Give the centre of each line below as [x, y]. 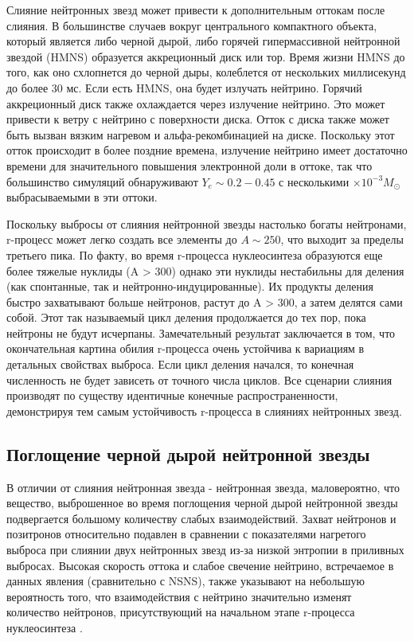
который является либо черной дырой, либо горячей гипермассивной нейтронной [203, 41]
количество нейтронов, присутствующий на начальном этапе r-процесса [181, 612]
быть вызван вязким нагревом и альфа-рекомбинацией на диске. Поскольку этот [201, 134]
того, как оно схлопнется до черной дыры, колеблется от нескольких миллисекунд [206, 72]
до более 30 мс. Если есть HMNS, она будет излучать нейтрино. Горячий [184, 87]
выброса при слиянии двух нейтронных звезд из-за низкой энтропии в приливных [205, 550]
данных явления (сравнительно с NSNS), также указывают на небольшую [186, 581]
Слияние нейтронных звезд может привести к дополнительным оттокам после [196, 10]
